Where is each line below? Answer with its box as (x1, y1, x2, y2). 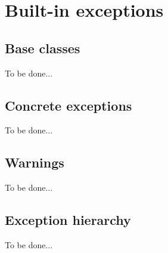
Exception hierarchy (5, 211, 131, 229)
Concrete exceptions (5, 96, 132, 114)
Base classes (5, 38, 80, 57)
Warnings (5, 153, 64, 172)
